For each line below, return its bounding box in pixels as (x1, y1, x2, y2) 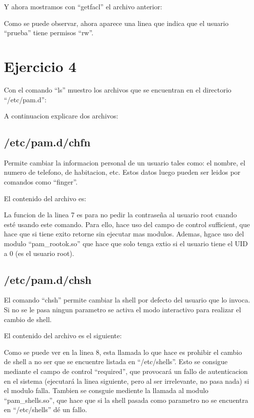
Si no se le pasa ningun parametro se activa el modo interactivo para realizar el (4, 304, 241, 315)
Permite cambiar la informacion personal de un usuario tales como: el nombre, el (4, 157, 246, 167)
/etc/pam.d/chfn (4, 135, 91, 150)
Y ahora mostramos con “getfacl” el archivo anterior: (4, 1, 162, 11)
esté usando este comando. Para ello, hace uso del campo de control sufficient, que (4, 219, 250, 229)
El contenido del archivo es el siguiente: (4, 330, 122, 341)
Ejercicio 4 (4, 56, 77, 76)
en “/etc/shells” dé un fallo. (4, 404, 87, 415)
